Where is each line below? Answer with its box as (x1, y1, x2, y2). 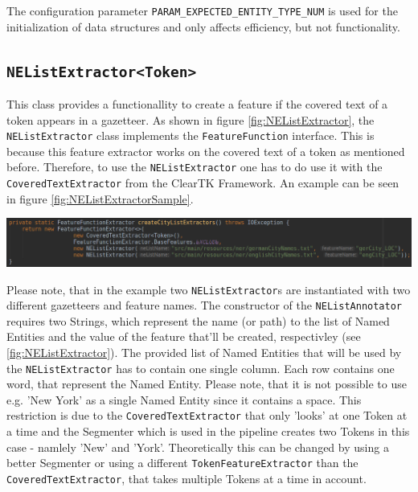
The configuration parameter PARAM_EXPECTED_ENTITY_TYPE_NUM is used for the (6, 2, 398, 18)
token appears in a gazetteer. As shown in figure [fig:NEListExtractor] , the (6, 111, 375, 128)
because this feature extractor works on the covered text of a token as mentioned (6, 142, 405, 159)
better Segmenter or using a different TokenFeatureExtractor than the (6, 454, 359, 471)
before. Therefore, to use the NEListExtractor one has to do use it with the (6, 158, 383, 175)
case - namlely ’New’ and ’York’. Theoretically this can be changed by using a (6, 438, 389, 455)
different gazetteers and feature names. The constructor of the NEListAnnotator (6, 297, 402, 314)
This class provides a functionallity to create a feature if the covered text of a (6, 96, 388, 113)
